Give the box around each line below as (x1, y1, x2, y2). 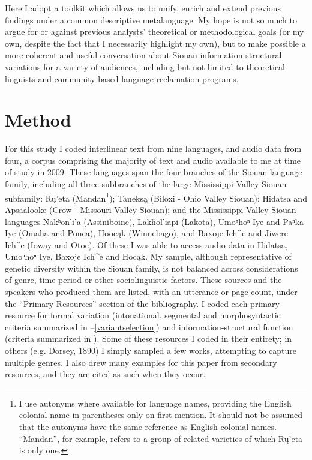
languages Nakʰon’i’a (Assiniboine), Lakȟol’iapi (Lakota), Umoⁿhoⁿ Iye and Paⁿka (5, 215, 304, 227)
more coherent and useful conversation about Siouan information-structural (5, 49, 282, 61)
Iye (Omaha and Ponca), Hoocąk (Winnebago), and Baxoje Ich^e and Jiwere (5, 227, 288, 239)
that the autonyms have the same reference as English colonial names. (19, 420, 277, 432)
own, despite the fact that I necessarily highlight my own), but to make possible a (5, 37, 306, 49)
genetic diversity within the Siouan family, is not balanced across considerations (5, 261, 298, 274)
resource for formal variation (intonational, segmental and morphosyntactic (5, 309, 281, 321)
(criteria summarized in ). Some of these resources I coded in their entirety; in (5, 332, 292, 345)
